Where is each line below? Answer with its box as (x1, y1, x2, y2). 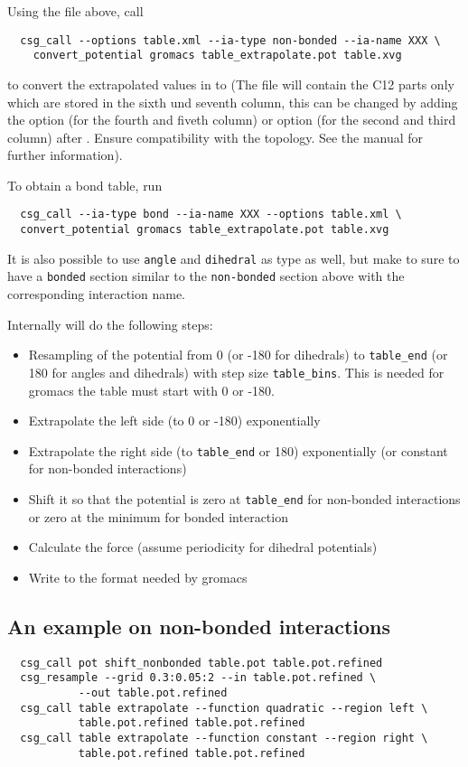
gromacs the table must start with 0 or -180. (28, 380, 275, 399)
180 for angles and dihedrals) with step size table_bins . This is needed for (28, 362, 445, 381)
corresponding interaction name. (7, 285, 185, 304)
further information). (7, 145, 123, 164)
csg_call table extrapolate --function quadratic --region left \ (20, 701, 428, 715)
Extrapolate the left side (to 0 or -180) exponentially (28, 411, 321, 430)
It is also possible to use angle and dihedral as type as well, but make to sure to (7, 248, 460, 267)
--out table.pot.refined (78, 686, 228, 699)
